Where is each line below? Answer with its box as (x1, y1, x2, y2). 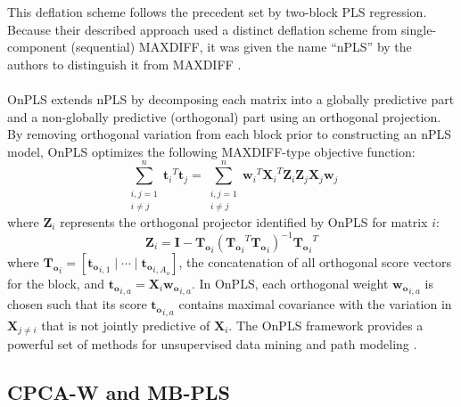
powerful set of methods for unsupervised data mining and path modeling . (7, 334, 417, 353)
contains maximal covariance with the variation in (178, 295, 452, 313)
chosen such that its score (7, 295, 147, 313)
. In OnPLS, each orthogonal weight (191, 274, 389, 292)
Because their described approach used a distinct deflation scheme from (7, 20, 398, 38)
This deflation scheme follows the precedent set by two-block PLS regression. (7, 3, 427, 20)
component (7, 37, 67, 56)
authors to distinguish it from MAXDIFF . (7, 54, 242, 73)
